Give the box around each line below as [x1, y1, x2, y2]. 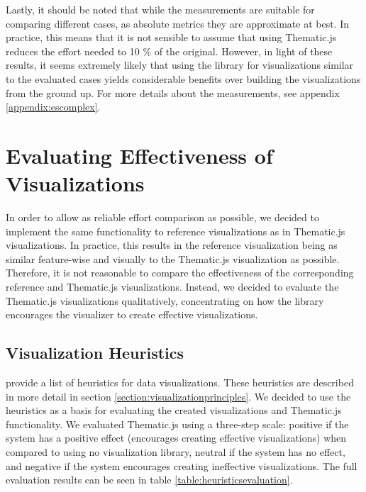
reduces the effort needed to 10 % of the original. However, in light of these [6, 43, 333, 58]
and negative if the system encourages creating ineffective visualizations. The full [6, 458, 357, 473]
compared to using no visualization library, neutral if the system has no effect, [6, 444, 345, 459]
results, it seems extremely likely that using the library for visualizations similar [6, 57, 354, 72]
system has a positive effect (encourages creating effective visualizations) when [6, 430, 347, 445]
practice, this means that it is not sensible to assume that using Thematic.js [6, 30, 337, 45]
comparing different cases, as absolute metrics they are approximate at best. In [6, 16, 349, 30]
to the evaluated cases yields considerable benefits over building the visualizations [6, 71, 361, 86]
